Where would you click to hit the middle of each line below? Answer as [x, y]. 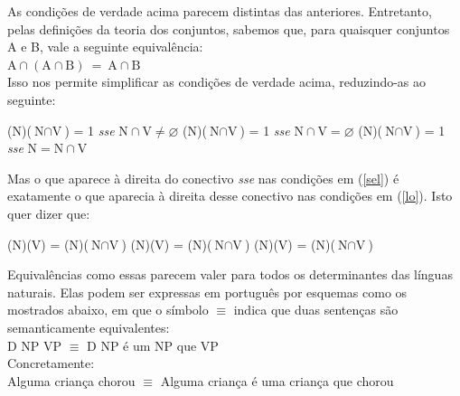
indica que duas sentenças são [316, 310]
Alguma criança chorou [71, 380]
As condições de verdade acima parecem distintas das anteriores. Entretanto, [220, 11]
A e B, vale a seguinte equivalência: [105, 47]
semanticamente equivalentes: [89, 327]
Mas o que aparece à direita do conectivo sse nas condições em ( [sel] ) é [203, 178]
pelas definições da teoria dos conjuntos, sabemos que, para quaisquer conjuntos [229, 28]
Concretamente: [51, 363]
